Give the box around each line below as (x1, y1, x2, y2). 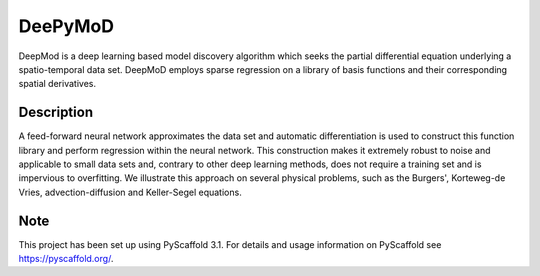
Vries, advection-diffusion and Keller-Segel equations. (18, 186, 242, 198)
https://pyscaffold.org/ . (18, 253, 114, 265)
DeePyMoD (18, 15, 115, 37)
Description (18, 104, 94, 121)
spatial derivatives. (18, 78, 97, 90)
